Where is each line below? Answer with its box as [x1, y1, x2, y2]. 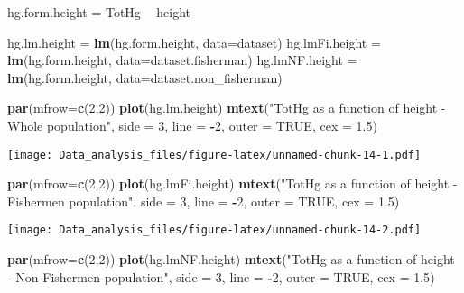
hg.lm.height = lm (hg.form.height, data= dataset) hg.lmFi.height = [7, 32, 381, 51]
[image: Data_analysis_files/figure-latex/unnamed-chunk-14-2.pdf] [7, 224, 422, 237]
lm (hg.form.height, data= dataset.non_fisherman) [7, 68, 283, 87]
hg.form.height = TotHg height [7, 3, 190, 21]
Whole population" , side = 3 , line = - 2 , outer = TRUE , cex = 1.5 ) [7, 115, 377, 134]
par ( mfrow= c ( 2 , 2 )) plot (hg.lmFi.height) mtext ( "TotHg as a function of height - [7, 174, 458, 193]
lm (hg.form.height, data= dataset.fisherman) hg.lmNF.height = [7, 50, 357, 69]
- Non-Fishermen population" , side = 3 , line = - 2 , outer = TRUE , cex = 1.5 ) [7, 267, 435, 286]
